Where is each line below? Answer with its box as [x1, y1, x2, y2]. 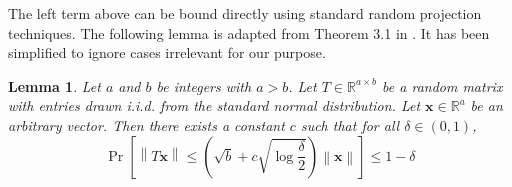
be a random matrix [382, 75, 503, 96]
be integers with [156, 75, 252, 96]
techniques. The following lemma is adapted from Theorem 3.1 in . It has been [8, 22, 490, 43]
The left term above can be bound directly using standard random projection [8, 3, 482, 23]
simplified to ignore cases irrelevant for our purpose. [8, 42, 326, 63]
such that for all [300, 114, 400, 135]
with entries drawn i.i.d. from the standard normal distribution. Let [8, 95, 421, 116]
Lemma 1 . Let [8, 75, 101, 96]
